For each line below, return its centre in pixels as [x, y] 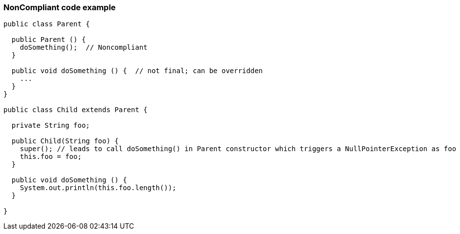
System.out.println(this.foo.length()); [98, 188]
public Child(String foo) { [65, 141]
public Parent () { [49, 40]
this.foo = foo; [51, 157]
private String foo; [51, 126]
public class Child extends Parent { [76, 110]
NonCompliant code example [60, 7]
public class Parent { [47, 24]
